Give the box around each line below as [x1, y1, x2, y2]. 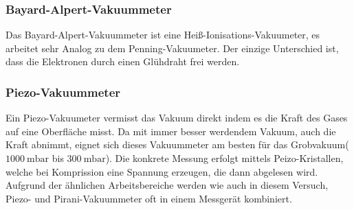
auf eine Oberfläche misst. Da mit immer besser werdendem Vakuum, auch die [5, 124, 336, 138]
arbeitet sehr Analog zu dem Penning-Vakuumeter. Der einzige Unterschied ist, [5, 40, 339, 55]
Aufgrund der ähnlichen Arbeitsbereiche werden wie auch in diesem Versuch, [5, 178, 329, 192]
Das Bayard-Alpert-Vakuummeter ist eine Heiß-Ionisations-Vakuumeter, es [5, 27, 320, 42]
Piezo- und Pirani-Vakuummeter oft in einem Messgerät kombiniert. [5, 191, 292, 205]
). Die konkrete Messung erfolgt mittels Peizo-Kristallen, [105, 151, 344, 165]
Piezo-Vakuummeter [5, 83, 121, 100]
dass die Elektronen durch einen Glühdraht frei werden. [5, 54, 240, 69]
